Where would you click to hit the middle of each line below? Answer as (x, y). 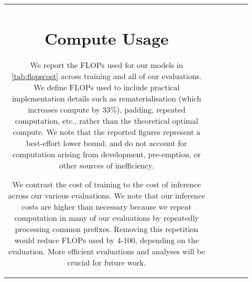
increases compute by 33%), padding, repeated (107, 110)
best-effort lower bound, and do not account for (107, 143)
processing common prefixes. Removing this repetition (107, 229)
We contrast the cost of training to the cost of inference (107, 184)
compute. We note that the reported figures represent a (107, 132)
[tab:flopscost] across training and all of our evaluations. (107, 76)
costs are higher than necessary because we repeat (107, 207)
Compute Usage (107, 38)
